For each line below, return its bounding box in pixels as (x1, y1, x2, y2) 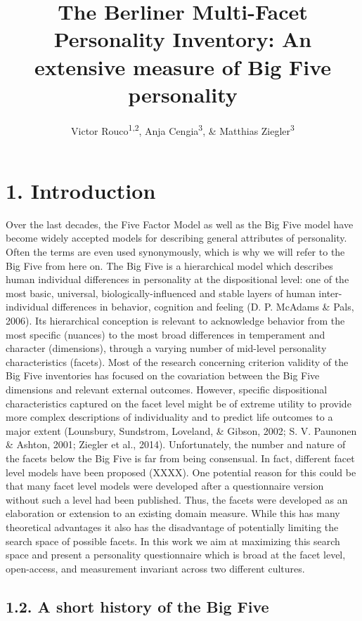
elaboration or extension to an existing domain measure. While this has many (6, 506, 340, 521)
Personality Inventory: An (53, 25, 312, 53)
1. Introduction (6, 176, 156, 204)
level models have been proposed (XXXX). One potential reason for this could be (6, 464, 356, 479)
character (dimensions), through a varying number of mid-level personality (6, 341, 327, 355)
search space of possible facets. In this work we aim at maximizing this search (6, 533, 340, 548)
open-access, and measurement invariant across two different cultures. (6, 561, 305, 575)
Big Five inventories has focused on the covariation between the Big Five (6, 368, 320, 383)
